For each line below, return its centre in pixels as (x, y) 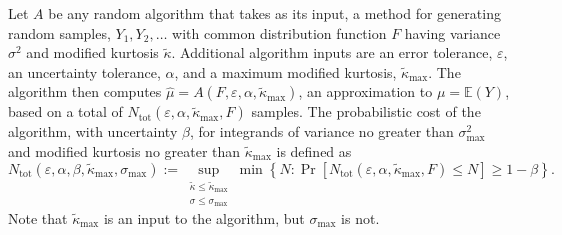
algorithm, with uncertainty (93, 131)
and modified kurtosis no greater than (124, 150)
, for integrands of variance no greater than (321, 131)
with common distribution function (279, 32)
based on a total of (65, 111)
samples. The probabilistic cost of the (366, 111)
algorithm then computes (85, 91)
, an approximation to (365, 91)
